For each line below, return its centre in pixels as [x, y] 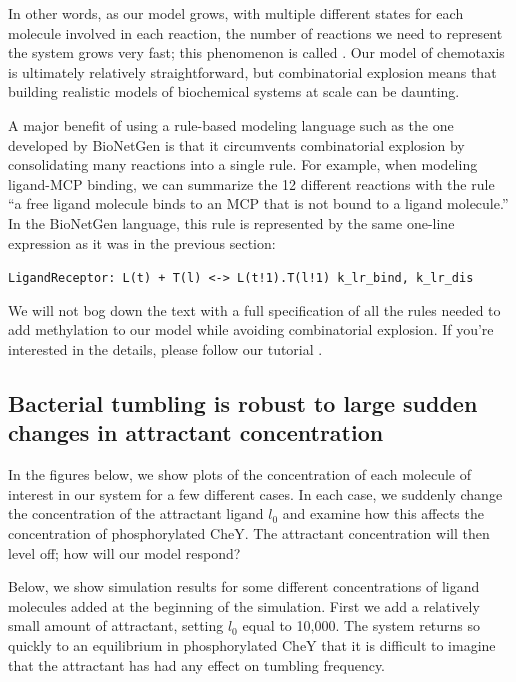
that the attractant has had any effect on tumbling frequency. [197, 664]
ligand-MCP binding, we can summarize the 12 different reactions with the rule [251, 183]
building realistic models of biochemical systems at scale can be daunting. [234, 91]
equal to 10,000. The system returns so [361, 625]
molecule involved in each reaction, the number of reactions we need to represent [255, 32]
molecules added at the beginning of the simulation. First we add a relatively [244, 605]
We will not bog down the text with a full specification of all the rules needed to [254, 309]
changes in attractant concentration [196, 432]
